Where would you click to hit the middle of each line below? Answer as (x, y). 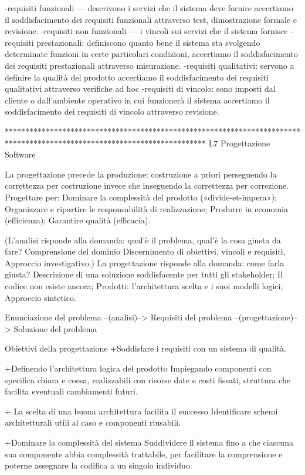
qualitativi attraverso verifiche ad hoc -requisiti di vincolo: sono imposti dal (140, 88)
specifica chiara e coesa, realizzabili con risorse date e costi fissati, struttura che (148, 379)
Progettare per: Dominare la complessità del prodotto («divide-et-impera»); (141, 197)
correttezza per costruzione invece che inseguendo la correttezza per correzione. (147, 185)
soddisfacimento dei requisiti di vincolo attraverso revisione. (112, 111)
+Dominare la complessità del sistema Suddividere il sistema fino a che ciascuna (149, 442)
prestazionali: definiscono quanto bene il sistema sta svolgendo (148, 42)
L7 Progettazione (239, 143)
